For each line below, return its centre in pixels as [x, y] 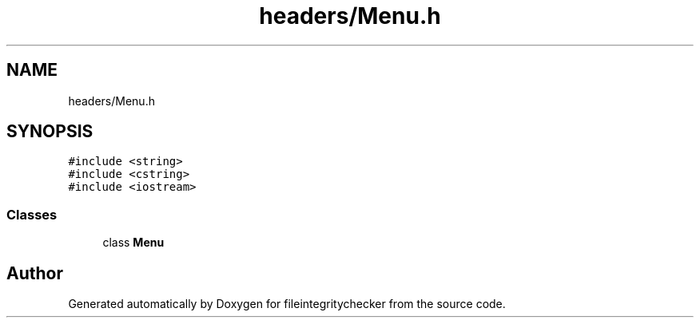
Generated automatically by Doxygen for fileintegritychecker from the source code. [287, 304]
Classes [32, 214]
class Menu [133, 243]
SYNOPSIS [50, 132]
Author [35, 273]
